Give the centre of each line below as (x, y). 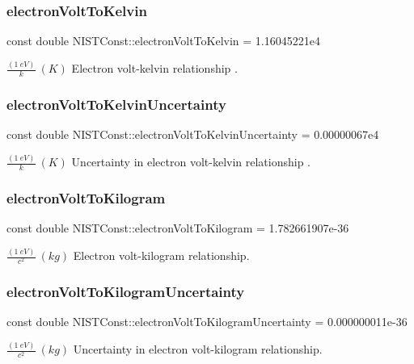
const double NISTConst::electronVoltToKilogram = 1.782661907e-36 (178, 228)
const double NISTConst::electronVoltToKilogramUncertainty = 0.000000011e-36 (207, 322)
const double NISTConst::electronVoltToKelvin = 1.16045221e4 (163, 41)
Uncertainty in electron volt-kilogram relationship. (198, 349)
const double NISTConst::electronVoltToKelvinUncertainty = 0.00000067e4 (193, 134)
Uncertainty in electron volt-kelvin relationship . (191, 162)
